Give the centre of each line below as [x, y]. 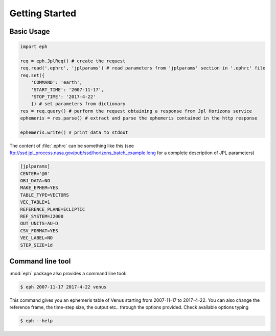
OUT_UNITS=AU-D [39, 224]
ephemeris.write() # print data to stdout [74, 132]
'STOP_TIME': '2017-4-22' [63, 97]
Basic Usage [30, 31]
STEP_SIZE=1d [37, 245]
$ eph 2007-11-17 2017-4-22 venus [63, 287]
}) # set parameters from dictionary [78, 104]
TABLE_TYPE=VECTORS [44, 195]
